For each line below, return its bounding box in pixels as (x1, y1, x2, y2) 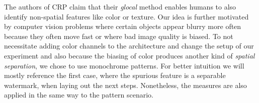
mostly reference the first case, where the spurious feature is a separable (4, 70, 226, 80)
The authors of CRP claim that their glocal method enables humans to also (4, 1, 236, 11)
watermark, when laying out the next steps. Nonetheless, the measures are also (4, 79, 247, 90)
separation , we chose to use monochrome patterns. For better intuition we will (4, 60, 244, 70)
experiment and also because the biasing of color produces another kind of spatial (4, 50, 255, 60)
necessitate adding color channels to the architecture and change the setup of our (4, 40, 254, 51)
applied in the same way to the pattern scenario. (4, 89, 153, 100)
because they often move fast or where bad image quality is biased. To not (4, 30, 233, 41)
